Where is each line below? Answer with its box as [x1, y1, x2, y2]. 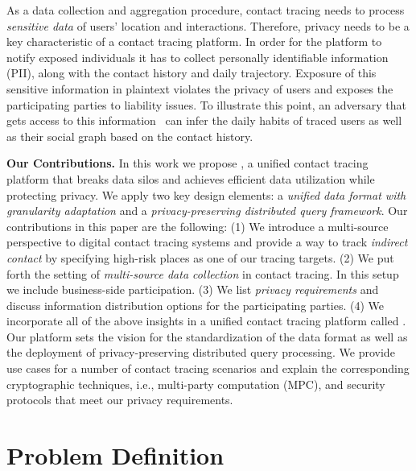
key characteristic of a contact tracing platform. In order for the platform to [6, 33, 382, 50]
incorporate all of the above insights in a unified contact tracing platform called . [6, 312, 406, 329]
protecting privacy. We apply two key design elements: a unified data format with [6, 186, 406, 203]
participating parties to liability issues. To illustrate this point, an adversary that [6, 96, 407, 113]
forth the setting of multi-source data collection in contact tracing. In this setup [6, 265, 399, 282]
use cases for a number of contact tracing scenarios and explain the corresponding [6, 360, 410, 377]
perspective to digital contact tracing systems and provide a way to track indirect [6, 233, 408, 250]
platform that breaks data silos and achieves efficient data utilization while [6, 170, 375, 187]
